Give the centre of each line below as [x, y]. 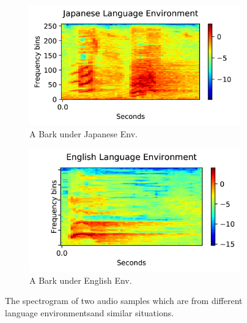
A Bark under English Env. [81, 280]
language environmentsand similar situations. [90, 313]
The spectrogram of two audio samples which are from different [124, 301]
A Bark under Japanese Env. [83, 133]
